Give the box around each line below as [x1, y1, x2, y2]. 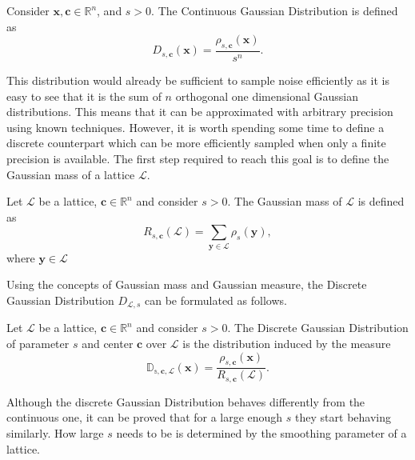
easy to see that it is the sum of [6, 87, 162, 104]
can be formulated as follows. [145, 291, 287, 308]
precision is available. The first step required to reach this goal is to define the [6, 150, 389, 166]
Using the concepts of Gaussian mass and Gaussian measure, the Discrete [6, 276, 367, 293]
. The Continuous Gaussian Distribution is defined [151, 2, 398, 18]
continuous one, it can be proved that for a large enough [6, 409, 283, 426]
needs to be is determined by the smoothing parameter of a [116, 424, 407, 441]
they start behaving [295, 409, 391, 426]
